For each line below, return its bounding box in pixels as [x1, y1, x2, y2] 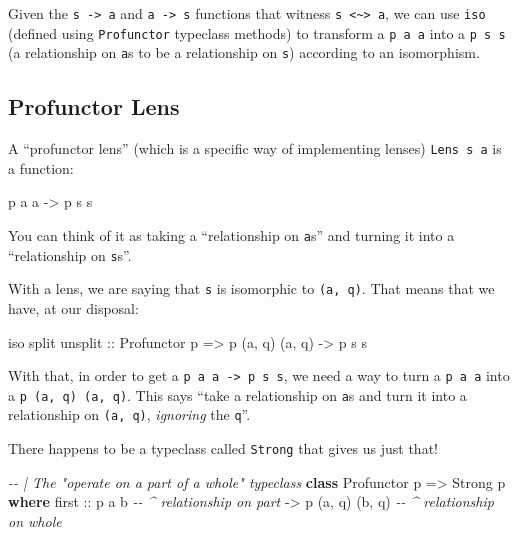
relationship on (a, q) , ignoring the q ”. [8, 404, 251, 425]
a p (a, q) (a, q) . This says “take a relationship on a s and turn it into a [8, 384, 467, 405]
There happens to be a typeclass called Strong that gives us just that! [8, 438, 438, 459]
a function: [8, 157, 74, 178]
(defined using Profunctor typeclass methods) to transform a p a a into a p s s [8, 22, 506, 43]
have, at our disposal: [8, 297, 139, 318]
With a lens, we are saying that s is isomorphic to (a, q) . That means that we [8, 278, 495, 299]
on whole [8, 510, 62, 531]
